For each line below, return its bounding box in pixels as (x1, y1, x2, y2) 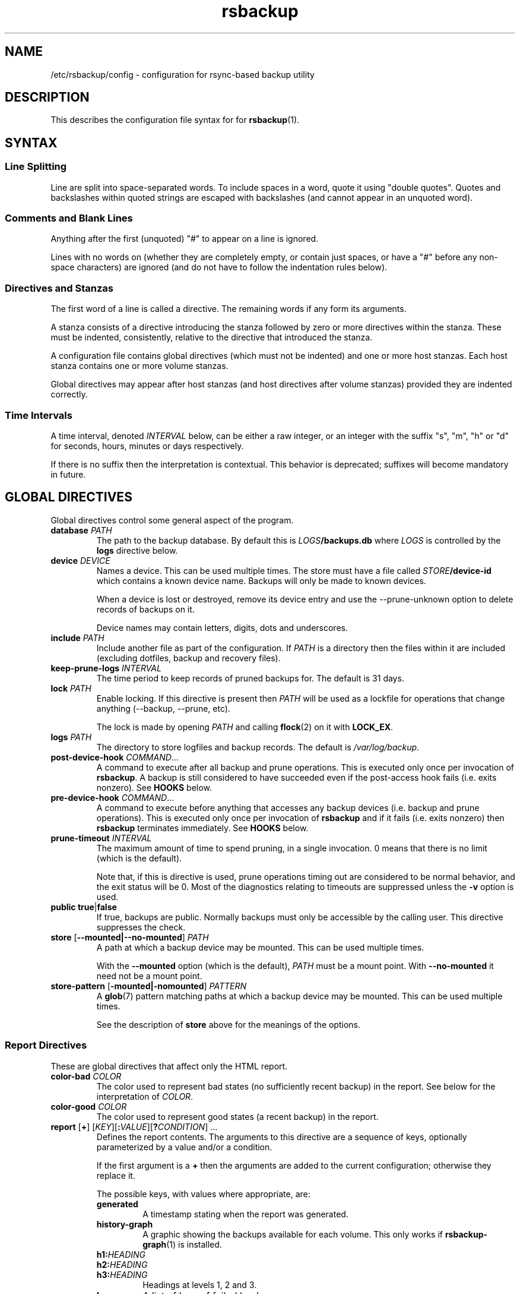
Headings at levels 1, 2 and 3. (142, 1279, 257, 1290)
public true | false (50, 901, 117, 912)
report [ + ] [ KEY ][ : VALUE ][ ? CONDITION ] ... (50, 1121, 218, 1132)
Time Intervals (5, 409, 72, 421)
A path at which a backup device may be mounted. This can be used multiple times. (96, 942, 424, 952)
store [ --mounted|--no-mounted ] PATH (50, 932, 209, 942)
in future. (50, 469, 86, 479)
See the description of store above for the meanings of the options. (96, 1019, 361, 1030)
